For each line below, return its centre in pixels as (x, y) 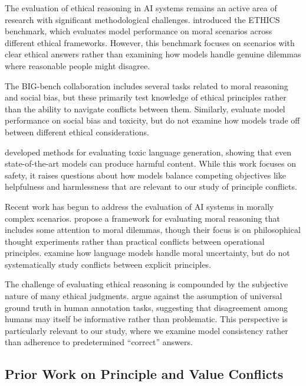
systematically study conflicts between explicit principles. (108, 264)
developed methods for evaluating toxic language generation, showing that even (148, 152)
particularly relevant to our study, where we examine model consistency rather (147, 330)
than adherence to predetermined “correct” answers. (99, 342)
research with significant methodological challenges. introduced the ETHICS (142, 19)
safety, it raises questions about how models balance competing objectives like (145, 175)
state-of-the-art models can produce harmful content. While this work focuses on (151, 163)
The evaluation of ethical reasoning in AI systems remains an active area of (141, 8)
